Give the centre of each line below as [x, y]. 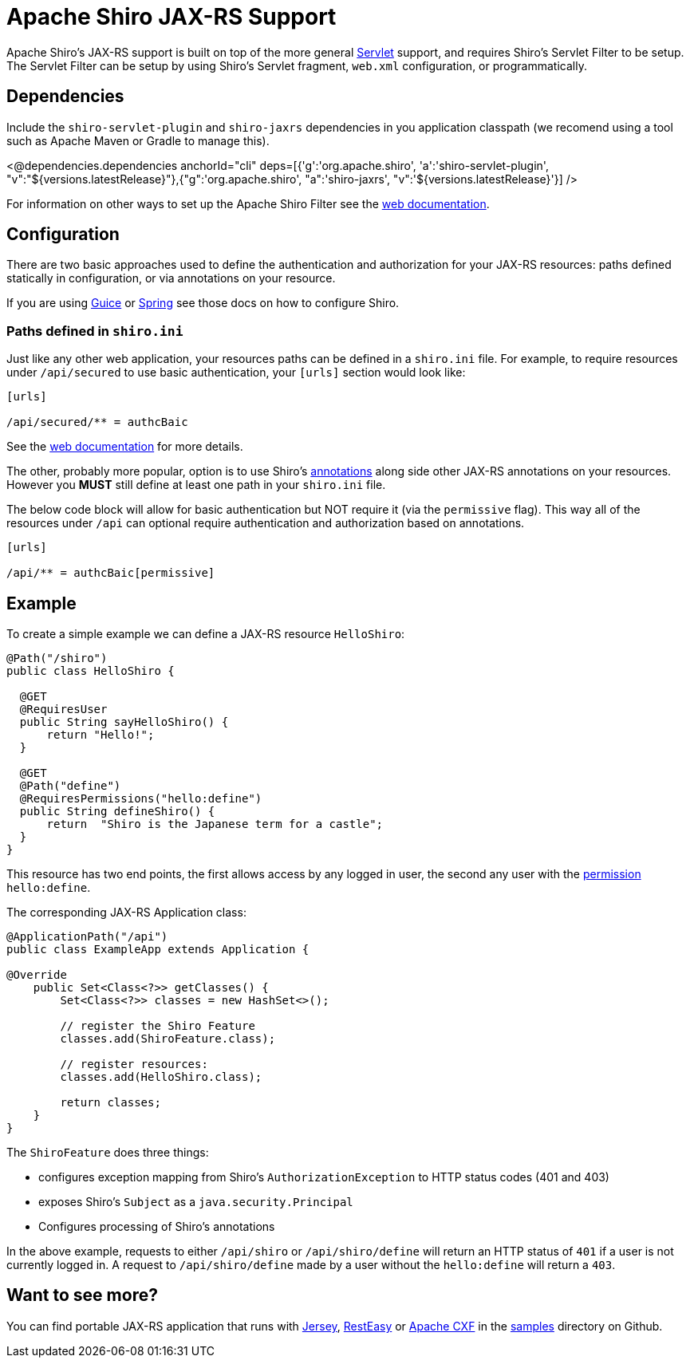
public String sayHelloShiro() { [124, 722]
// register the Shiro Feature [158, 1026]
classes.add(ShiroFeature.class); [168, 1039]
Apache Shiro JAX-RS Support [172, 17]
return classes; [110, 1103]
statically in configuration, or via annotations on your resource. [171, 278]
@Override [37, 975]
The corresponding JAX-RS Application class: [126, 913]
